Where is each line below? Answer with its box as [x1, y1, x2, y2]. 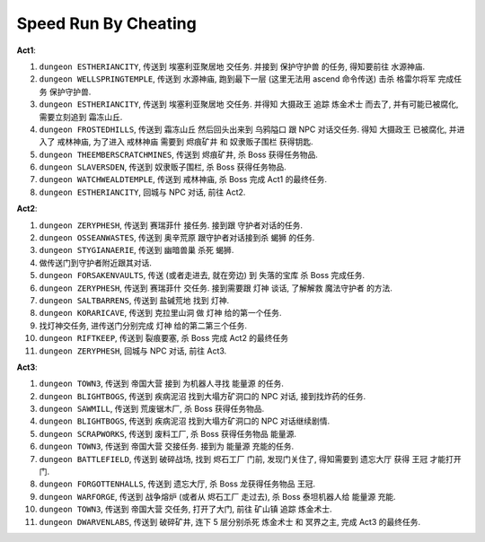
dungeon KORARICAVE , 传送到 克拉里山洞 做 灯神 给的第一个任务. [39, 308, 282, 319]
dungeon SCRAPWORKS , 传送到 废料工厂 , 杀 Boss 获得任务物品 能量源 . [39, 428, 296, 439]
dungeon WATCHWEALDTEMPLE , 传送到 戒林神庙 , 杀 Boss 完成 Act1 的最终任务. [39, 174, 328, 185]
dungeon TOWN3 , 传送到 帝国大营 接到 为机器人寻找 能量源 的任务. [39, 378, 285, 389]
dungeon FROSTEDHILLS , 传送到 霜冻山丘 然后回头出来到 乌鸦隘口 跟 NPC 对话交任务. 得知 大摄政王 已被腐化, [39, 124, 447, 135]
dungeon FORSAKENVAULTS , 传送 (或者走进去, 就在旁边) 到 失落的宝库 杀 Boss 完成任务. [39, 270, 366, 281]
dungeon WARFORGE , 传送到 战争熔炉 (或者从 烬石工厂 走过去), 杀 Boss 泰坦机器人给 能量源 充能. [39, 491, 396, 502]
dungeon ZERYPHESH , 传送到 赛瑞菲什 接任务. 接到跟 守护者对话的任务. [39, 220, 304, 231]
